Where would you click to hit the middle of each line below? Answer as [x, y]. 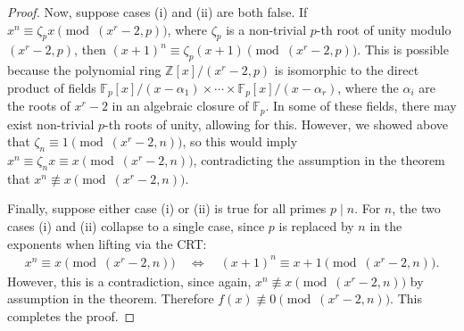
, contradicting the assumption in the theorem [319, 160]
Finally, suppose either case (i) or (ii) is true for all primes [167, 208]
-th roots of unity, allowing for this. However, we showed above [277, 124]
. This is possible [403, 50]
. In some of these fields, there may [361, 106]
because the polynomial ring [84, 70]
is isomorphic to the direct [347, 70]
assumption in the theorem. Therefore [111, 298]
